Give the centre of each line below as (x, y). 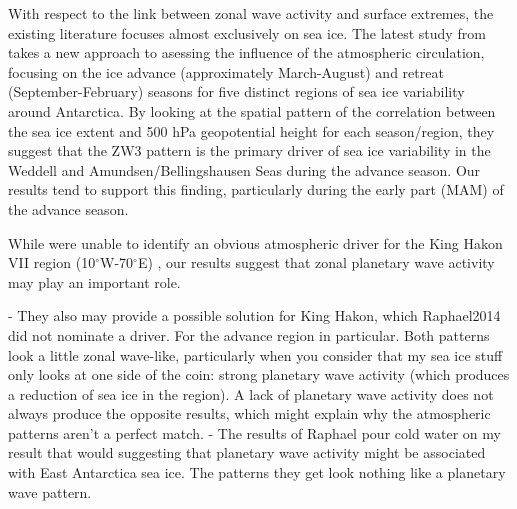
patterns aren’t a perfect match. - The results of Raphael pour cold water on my (254, 432)
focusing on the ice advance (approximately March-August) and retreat (226, 71)
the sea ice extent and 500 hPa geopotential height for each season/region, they (251, 130)
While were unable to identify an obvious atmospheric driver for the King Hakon (255, 242)
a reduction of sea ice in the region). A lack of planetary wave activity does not (251, 393)
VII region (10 (52, 262)
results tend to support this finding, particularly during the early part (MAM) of (256, 189)
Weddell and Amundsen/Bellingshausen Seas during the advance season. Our (244, 169)
